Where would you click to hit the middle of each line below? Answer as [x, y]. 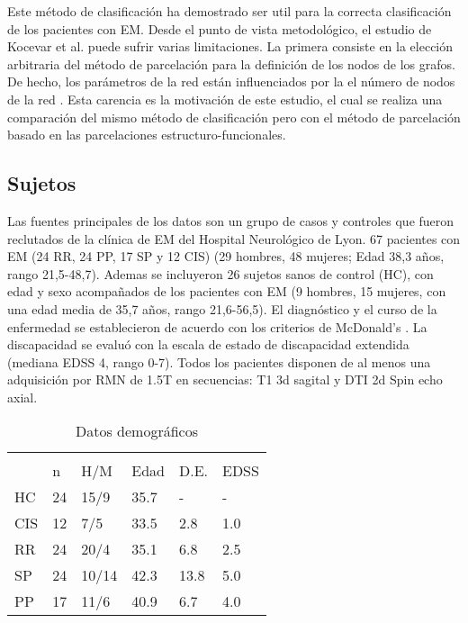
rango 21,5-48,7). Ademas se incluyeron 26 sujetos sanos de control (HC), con [220, 273]
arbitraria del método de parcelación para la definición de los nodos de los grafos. [231, 63]
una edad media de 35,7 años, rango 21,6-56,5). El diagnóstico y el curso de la [222, 308]
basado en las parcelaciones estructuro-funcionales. [147, 135]
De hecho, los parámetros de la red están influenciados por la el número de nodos [231, 81]
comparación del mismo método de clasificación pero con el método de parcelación [234, 117]
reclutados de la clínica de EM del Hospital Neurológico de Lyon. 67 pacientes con [234, 238]
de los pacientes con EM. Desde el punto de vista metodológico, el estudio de [220, 28]
